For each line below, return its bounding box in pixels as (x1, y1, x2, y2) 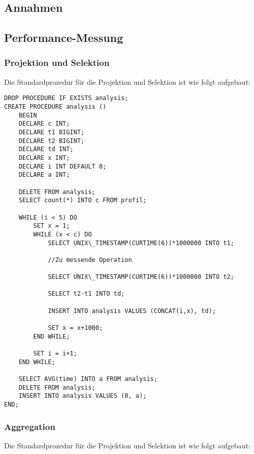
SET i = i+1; (33, 350, 78, 357)
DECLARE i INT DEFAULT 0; (18, 162, 107, 170)
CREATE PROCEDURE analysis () (4, 103, 107, 111)
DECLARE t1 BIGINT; (18, 129, 85, 136)
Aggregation (4, 420, 56, 433)
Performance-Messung (4, 30, 123, 45)
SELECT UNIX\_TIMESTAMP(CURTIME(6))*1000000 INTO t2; (47, 273, 235, 281)
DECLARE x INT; (18, 154, 70, 161)
